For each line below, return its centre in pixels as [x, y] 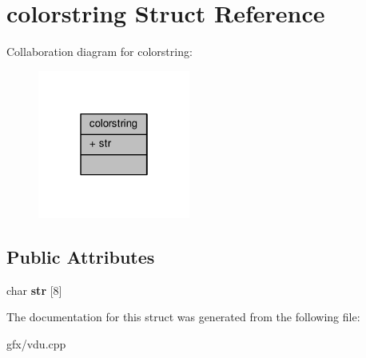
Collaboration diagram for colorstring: [99, 52]
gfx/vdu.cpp [36, 343]
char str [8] [34, 290]
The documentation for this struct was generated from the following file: [183, 317]
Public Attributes [81, 256]
